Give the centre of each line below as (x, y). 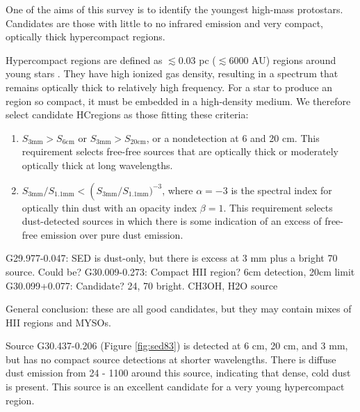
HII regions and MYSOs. (58, 322)
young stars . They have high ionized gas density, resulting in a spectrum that (172, 73)
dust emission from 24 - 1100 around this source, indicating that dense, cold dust (178, 373)
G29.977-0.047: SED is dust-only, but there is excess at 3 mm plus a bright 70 (172, 258)
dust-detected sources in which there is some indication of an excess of (172, 221)
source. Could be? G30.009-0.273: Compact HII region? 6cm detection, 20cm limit (180, 271)
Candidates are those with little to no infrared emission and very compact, (165, 23)
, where (178, 190)
